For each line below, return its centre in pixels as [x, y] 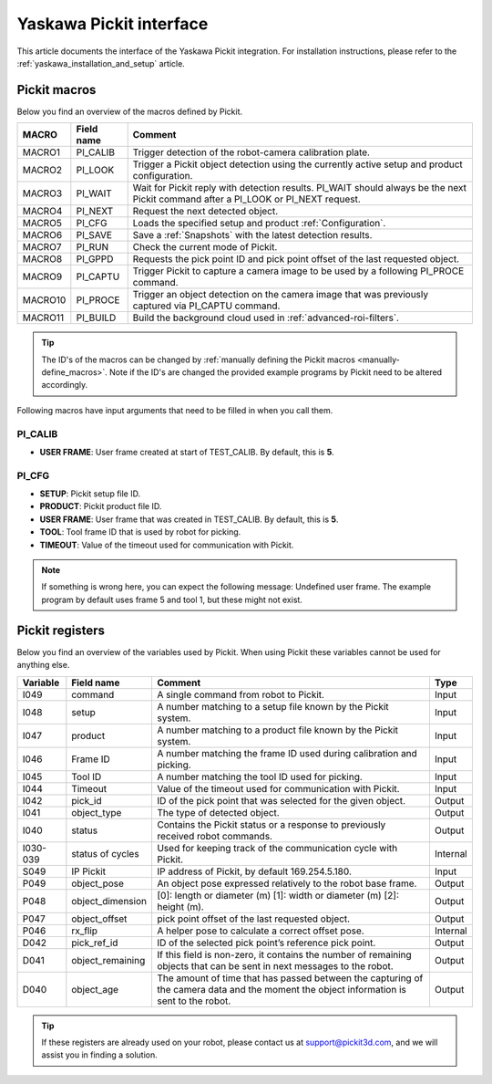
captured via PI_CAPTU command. [206, 306]
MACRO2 [42, 171]
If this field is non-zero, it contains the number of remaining [284, 954]
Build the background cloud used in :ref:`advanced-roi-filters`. [266, 318]
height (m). [180, 906]
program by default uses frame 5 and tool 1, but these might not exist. [172, 599]
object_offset [99, 919]
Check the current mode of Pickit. [205, 247]
